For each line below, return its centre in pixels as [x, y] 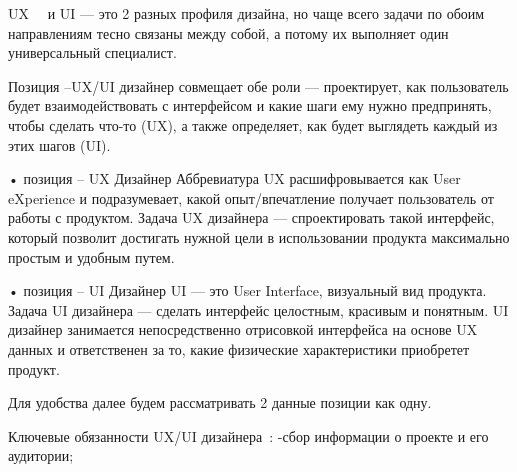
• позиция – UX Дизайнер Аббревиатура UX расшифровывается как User [234, 178]
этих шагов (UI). [59, 144]
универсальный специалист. [92, 52]
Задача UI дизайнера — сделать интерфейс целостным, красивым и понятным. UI [258, 309]
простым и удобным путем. [91, 256]
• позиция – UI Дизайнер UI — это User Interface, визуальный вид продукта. [247, 290]
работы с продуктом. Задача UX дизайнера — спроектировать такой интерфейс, [251, 217]
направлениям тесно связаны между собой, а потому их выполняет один [228, 32]
